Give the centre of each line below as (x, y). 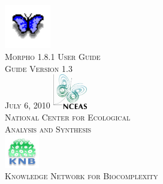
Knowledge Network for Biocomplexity (81, 176)
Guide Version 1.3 (39, 68)
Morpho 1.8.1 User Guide (53, 56)
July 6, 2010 (28, 105)
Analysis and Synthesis (48, 129)
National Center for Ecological (68, 117)
